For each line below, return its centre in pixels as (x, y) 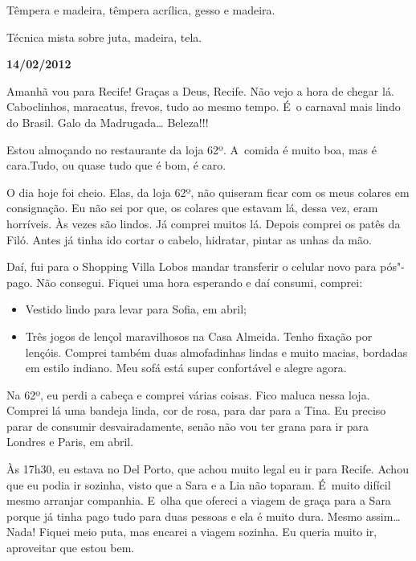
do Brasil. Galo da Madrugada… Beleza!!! (108, 122)
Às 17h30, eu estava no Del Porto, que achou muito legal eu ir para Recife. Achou (208, 469)
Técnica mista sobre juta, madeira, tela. (104, 37)
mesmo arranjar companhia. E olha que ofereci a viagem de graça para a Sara (199, 500)
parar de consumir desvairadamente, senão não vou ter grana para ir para (188, 426)
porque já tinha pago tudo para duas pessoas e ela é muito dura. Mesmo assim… (204, 516)
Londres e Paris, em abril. (70, 442)
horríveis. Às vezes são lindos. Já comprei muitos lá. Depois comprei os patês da (204, 223)
